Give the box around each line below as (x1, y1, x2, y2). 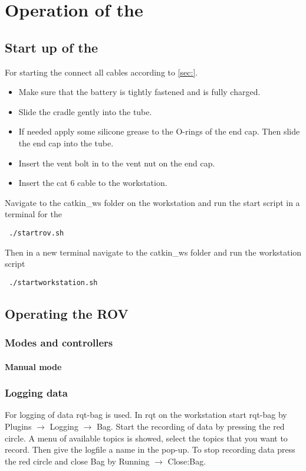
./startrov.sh (9, 228, 64, 237)
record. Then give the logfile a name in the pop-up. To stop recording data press (5, 443, 295, 456)
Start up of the (5, 38, 98, 56)
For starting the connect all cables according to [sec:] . (5, 66, 198, 78)
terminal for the (5, 208, 62, 220)
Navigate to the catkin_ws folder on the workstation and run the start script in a (5, 196, 300, 208)
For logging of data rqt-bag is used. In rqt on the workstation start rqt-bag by (5, 408, 287, 421)
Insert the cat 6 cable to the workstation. (18, 176, 167, 189)
